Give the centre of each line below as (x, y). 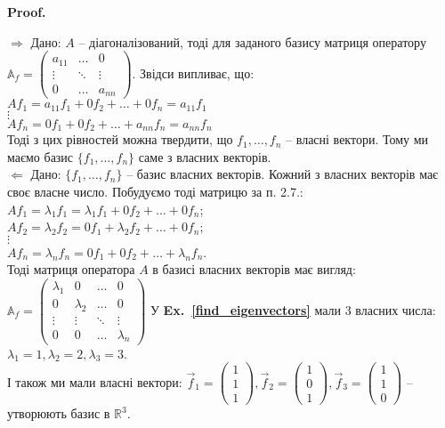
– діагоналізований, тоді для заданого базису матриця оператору (252, 41)
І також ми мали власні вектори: (95, 381)
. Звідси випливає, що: (193, 73)
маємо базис (40, 156)
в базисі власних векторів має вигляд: (254, 269)
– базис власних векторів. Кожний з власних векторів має (283, 174)
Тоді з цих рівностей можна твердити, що (120, 139)
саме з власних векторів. (205, 156)
